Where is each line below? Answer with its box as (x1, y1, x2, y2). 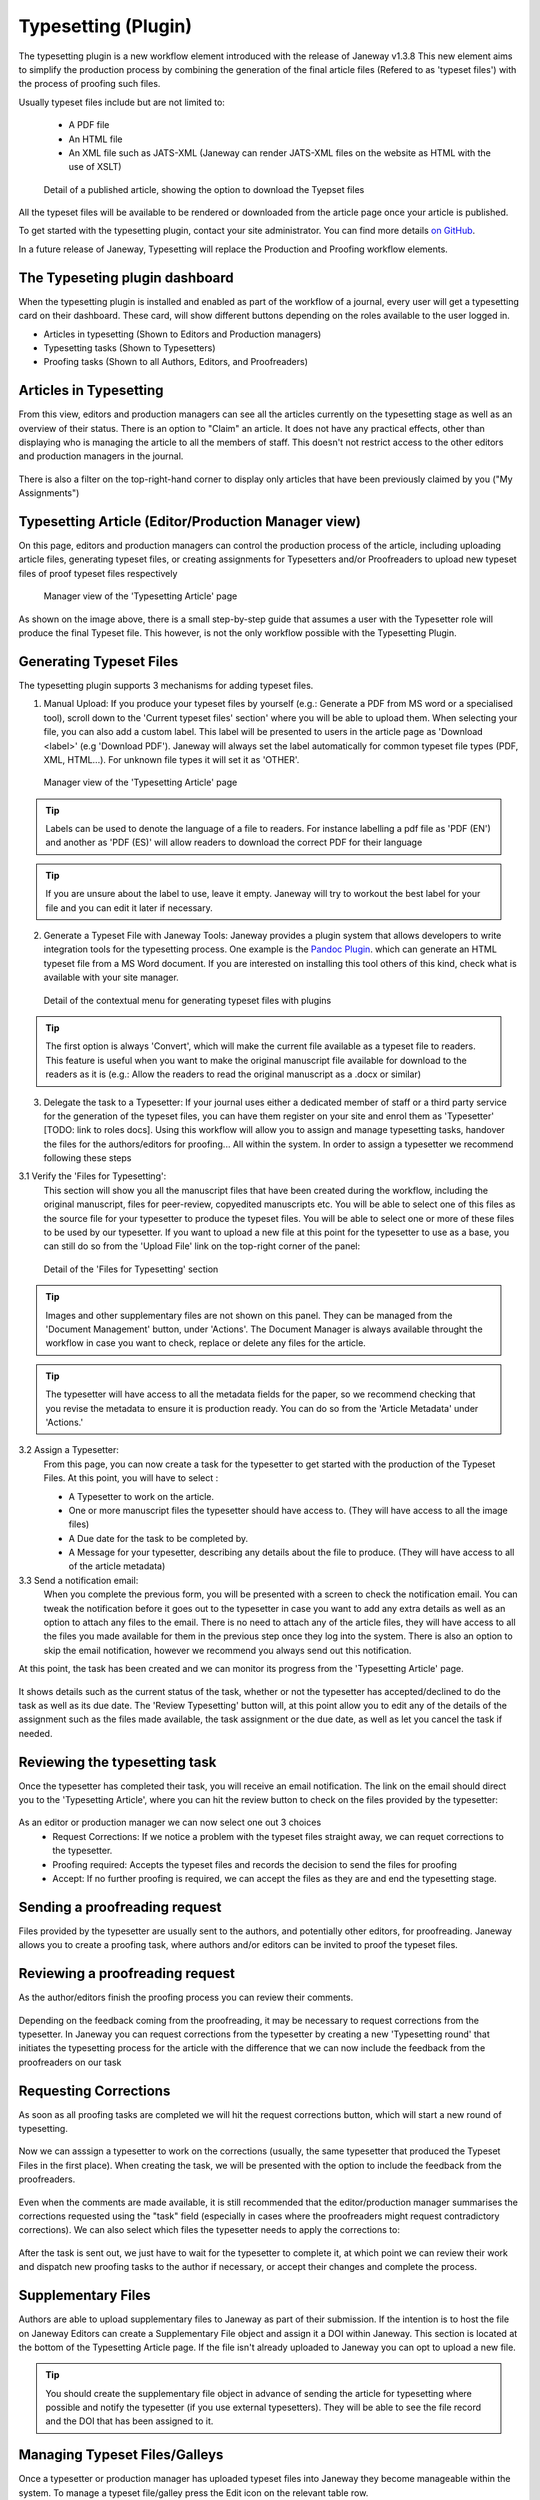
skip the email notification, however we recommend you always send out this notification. (43, 1644, 412, 1656)
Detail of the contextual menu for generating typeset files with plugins (43, 994, 332, 1006)
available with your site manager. (43, 971, 179, 984)
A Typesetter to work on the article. (68, 1490, 215, 1502)
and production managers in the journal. (18, 450, 184, 462)
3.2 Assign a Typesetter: (18, 1444, 120, 1456)
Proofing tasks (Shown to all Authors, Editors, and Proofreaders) (43, 356, 309, 368)
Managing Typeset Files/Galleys (18, 2446, 224, 2464)
